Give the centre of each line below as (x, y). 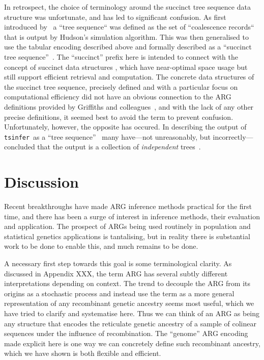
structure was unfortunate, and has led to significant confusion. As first (115, 17)
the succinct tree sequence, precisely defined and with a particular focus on (121, 86)
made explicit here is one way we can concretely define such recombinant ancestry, (132, 343)
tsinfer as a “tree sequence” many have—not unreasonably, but (107, 136)
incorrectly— (233, 136)
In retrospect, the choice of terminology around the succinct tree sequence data (127, 7)
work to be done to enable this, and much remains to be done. (101, 246)
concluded (20, 147)
